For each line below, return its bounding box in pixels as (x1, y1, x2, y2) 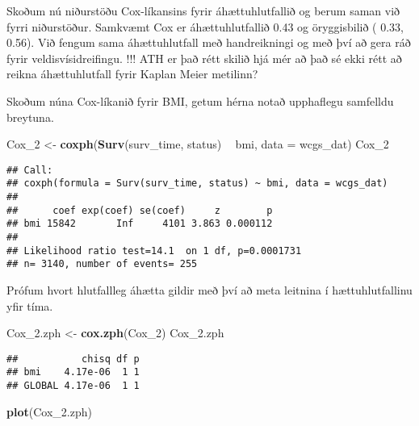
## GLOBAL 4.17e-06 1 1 (6, 380, 140, 392)
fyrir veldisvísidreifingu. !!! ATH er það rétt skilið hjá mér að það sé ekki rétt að (6, 49, 402, 66)
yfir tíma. (6, 297, 53, 314)
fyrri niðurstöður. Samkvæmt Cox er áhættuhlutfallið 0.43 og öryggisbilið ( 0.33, (6, 18, 404, 35)
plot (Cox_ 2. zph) (6, 403, 92, 420)
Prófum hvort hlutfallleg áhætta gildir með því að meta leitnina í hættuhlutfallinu (6, 282, 413, 298)
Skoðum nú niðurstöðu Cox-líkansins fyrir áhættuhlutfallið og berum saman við (6, 2, 400, 19)
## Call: (6, 164, 53, 176)
